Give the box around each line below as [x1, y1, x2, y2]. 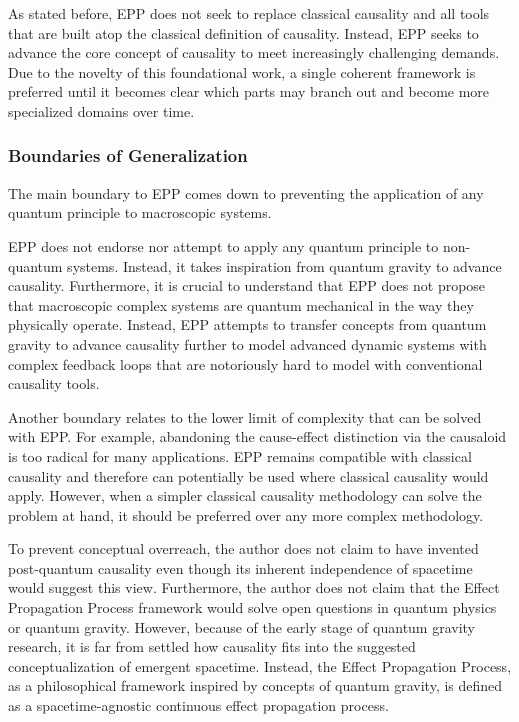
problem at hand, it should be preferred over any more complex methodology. [8, 504, 484, 525]
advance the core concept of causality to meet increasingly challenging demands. [8, 42, 500, 63]
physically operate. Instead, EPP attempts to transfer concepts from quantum [8, 314, 487, 335]
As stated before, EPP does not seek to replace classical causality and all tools [8, 3, 490, 23]
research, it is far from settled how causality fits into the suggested [8, 636, 416, 657]
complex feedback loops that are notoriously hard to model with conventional [8, 353, 483, 374]
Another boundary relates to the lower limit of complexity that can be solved [8, 406, 482, 427]
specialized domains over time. [8, 100, 195, 121]
